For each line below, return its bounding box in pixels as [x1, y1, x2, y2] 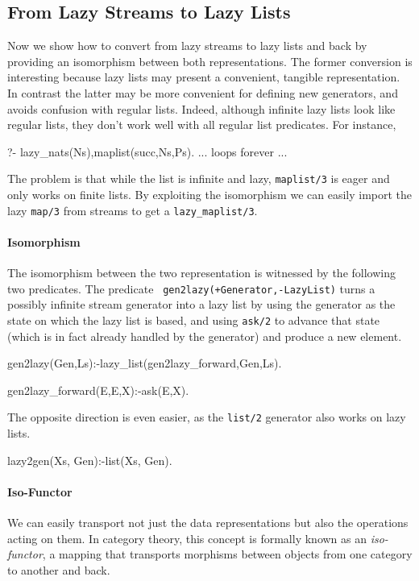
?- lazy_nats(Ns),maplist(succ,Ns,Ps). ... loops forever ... [7, 143, 288, 160]
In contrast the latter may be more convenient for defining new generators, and [7, 84, 398, 101]
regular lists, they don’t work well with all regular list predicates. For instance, [7, 116, 396, 133]
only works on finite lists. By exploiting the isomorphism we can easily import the [7, 186, 413, 203]
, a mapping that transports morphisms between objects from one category [42, 546, 413, 562]
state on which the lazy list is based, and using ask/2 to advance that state [7, 311, 380, 328]
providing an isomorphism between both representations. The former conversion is [7, 52, 413, 69]
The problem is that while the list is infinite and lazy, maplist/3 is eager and [7, 170, 390, 187]
